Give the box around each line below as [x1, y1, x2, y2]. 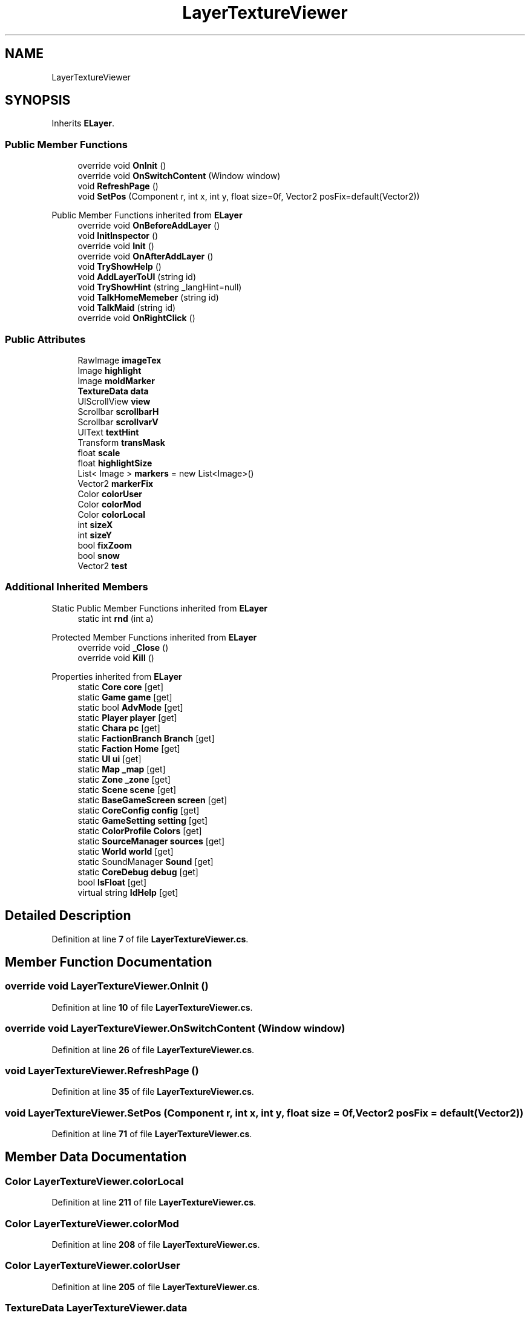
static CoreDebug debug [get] [77, 866, 198, 877]
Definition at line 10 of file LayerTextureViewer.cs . [51, 1002, 253, 1013]
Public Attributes [5, 333, 86, 345]
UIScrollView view [77, 396, 151, 406]
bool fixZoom [77, 540, 132, 550]
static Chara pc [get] [77, 722, 160, 733]
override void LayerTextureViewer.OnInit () [5, 980, 209, 993]
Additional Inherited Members [5, 581, 148, 593]
